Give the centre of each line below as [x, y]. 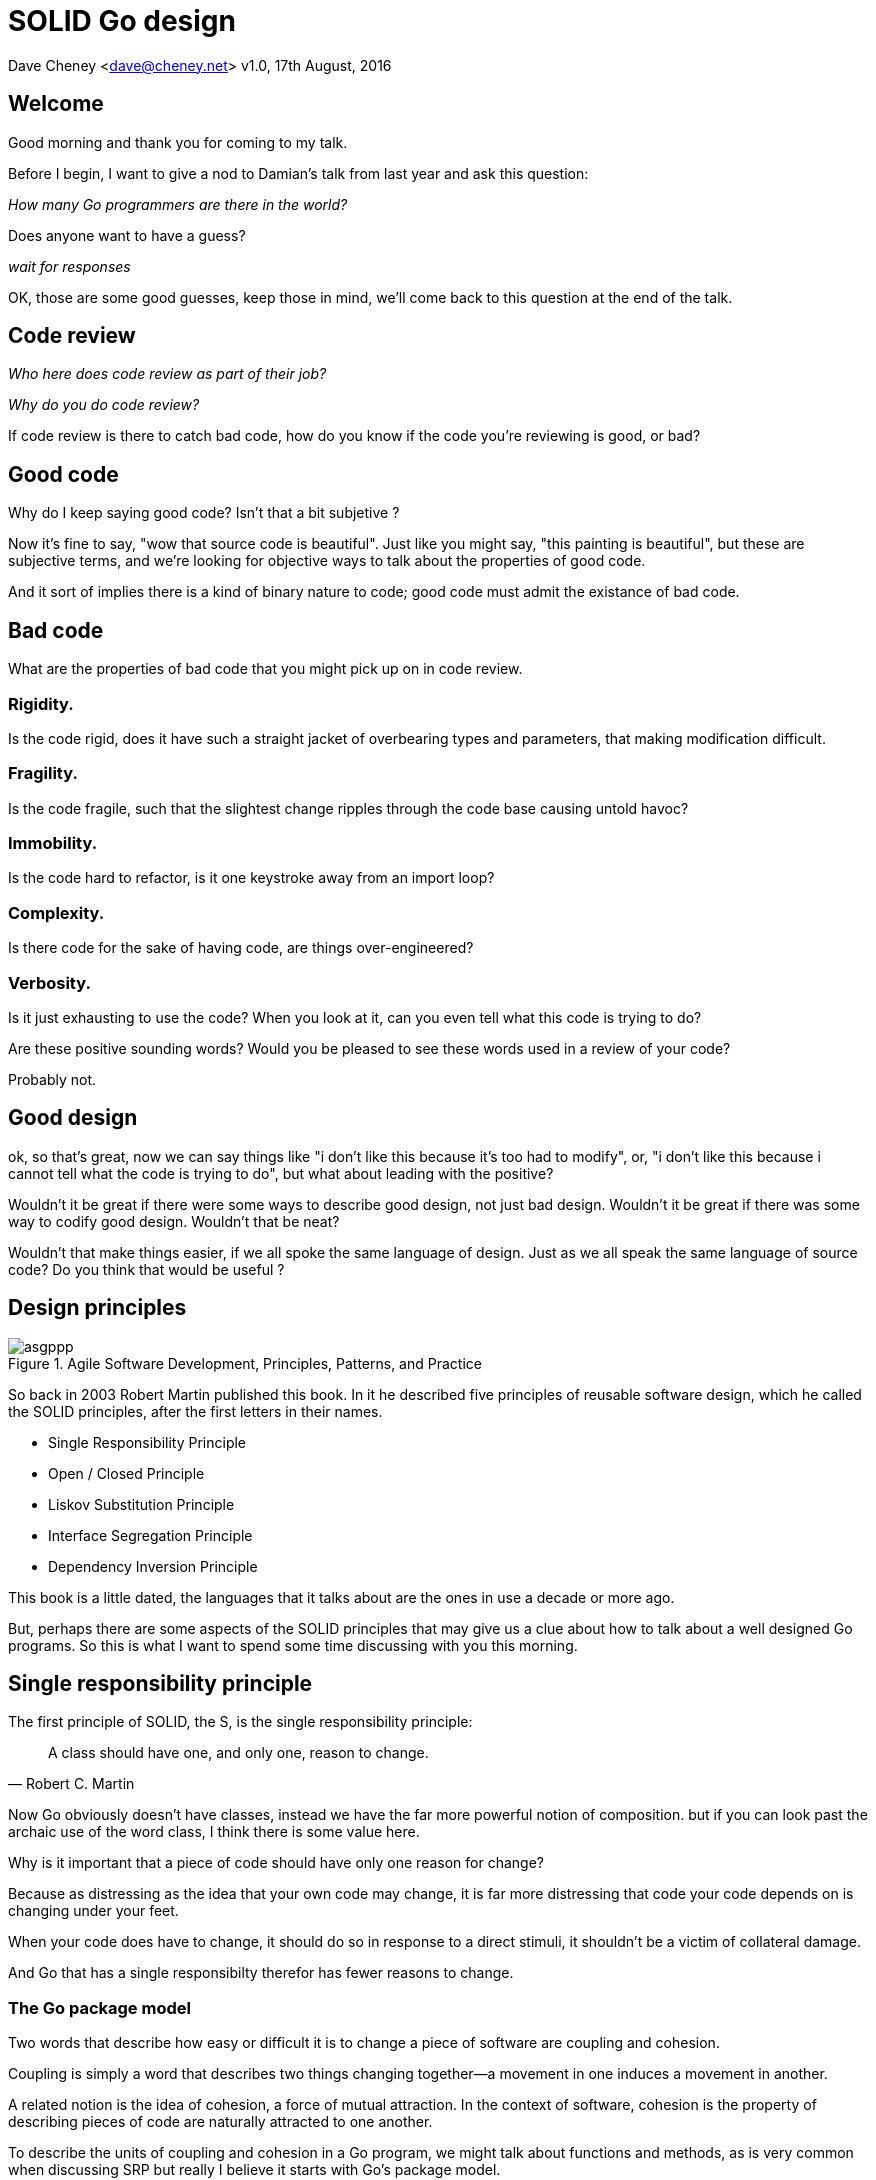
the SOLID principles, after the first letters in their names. [195, 1411]
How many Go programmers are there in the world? [178, 204]
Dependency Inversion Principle [153, 1566]
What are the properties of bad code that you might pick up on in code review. [265, 669]
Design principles [97, 1308]
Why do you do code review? [104, 405]
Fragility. [43, 773]
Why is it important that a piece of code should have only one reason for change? [276, 1863]
